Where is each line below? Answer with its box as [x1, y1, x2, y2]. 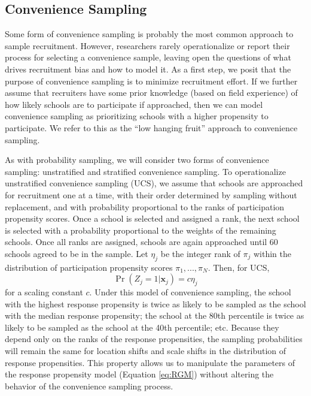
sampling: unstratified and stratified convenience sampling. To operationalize [5, 165, 286, 177]
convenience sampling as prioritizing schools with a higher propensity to [5, 110, 269, 122]
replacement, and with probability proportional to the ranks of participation [5, 200, 285, 213]
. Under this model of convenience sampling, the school [89, 286, 291, 298]
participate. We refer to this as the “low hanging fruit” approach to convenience [5, 121, 298, 134]
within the [253, 247, 291, 259]
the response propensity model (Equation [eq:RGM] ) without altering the [5, 368, 274, 380]
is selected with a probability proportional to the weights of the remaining [5, 223, 276, 236]
